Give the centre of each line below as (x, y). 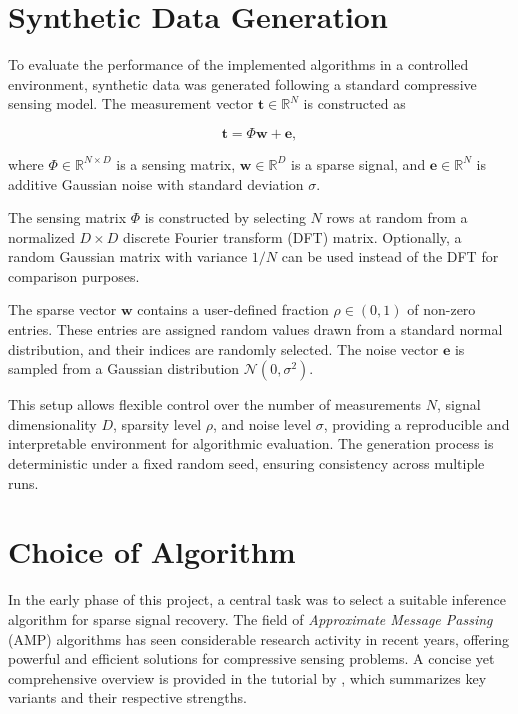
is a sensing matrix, (176, 163)
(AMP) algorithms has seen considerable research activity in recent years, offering (259, 638)
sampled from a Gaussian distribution (124, 368)
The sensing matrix (67, 217)
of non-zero (441, 309)
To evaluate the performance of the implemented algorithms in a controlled (238, 64)
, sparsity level (157, 423)
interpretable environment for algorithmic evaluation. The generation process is (251, 443)
